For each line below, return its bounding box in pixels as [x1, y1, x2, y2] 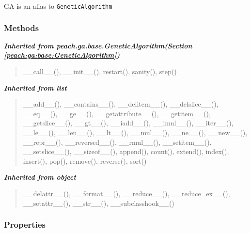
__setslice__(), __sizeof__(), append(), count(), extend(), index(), [23, 146, 229, 156]
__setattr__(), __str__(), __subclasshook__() [23, 198, 174, 208]
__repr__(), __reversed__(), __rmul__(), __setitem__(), [23, 137, 212, 147]
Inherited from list [4, 82, 67, 93]
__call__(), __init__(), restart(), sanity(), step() [23, 66, 177, 77]
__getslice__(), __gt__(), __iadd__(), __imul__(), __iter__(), [23, 118, 234, 128]
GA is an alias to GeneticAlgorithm [4, 1, 112, 11]
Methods [4, 21, 39, 33]
